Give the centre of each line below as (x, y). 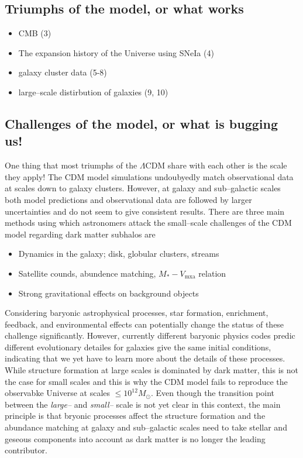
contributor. (26, 450)
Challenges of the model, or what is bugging (141, 123)
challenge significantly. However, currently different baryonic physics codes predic (150, 335)
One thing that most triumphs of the (71, 165)
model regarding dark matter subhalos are (80, 234)
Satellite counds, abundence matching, (87, 273)
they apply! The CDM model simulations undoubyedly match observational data (149, 176)
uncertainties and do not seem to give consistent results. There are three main (145, 211)
